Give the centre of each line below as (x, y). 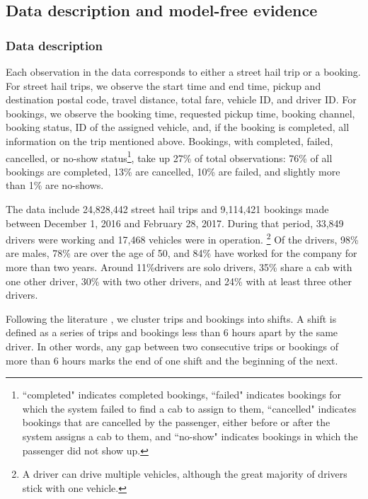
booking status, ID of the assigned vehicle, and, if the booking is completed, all (178, 127)
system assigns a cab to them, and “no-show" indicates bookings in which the (190, 436)
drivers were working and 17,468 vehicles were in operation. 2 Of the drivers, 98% (182, 238)
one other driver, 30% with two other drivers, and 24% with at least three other (179, 281)
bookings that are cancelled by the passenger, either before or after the (176, 422)
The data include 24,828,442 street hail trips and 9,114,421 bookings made (167, 209)
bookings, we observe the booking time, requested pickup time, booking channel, (180, 113)
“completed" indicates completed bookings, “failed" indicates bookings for (182, 395)
